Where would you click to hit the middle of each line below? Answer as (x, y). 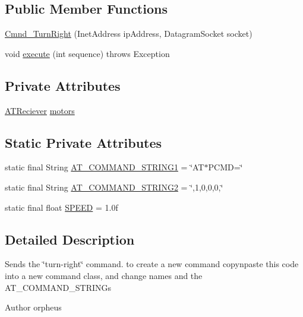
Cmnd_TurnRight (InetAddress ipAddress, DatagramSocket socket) (129, 34)
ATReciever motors (40, 110)
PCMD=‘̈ (225, 167)
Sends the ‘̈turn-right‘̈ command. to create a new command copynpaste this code (152, 264)
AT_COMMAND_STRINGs (58, 287)
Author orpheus (33, 307)
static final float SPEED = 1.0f (61, 207)
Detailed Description (70, 239)
